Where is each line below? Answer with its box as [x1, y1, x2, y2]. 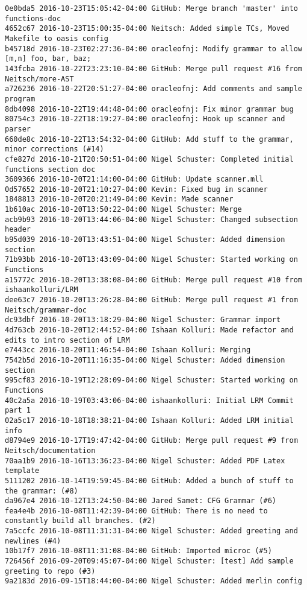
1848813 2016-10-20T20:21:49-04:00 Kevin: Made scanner [5, 195, 234, 204]
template [5, 466, 40, 475]
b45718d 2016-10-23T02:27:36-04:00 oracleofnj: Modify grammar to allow [5, 44, 302, 53]
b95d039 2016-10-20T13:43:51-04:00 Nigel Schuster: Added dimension [5, 235, 285, 244]
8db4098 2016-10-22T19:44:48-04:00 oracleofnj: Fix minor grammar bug [5, 104, 294, 113]
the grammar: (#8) [5, 486, 78, 495]
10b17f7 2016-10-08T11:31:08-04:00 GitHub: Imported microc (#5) [5, 547, 272, 556]
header [5, 225, 31, 234]
